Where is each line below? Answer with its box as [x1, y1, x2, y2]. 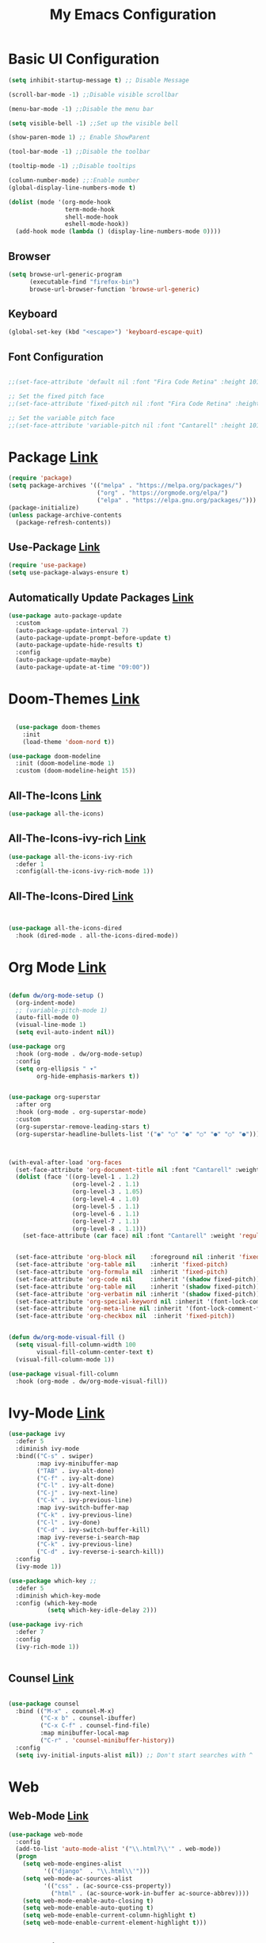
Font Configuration [8, 350, 104, 364]
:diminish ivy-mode [15, 1445, 80, 1453]
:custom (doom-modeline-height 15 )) [15, 767, 136, 775]
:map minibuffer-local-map [40, 1729, 129, 1737]
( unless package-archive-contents [8, 511, 123, 519]
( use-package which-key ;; [8, 1577, 97, 1585]
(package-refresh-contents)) [15, 518, 112, 526]
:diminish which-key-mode [15, 1591, 101, 1600]
